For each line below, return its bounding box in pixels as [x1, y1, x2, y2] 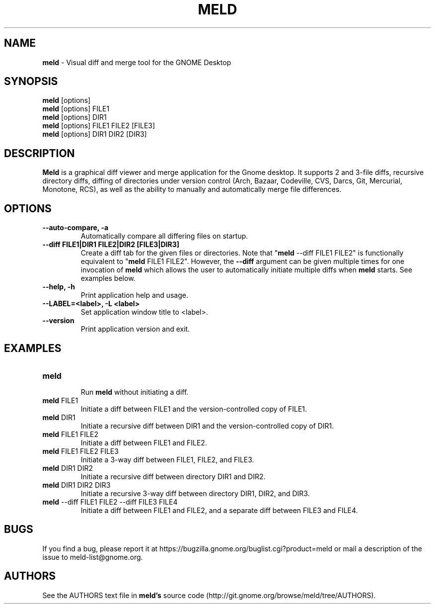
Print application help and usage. [80, 291, 188, 300]
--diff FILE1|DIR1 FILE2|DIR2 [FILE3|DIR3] [42, 240, 179, 249]
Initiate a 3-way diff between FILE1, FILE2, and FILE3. [80, 455, 254, 464]
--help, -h [42, 282, 75, 291]
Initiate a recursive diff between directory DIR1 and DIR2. [80, 472, 266, 481]
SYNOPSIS [4, 75, 58, 88]
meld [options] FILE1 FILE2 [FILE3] [42, 121, 155, 130]
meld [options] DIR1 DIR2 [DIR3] [42, 130, 147, 139]
